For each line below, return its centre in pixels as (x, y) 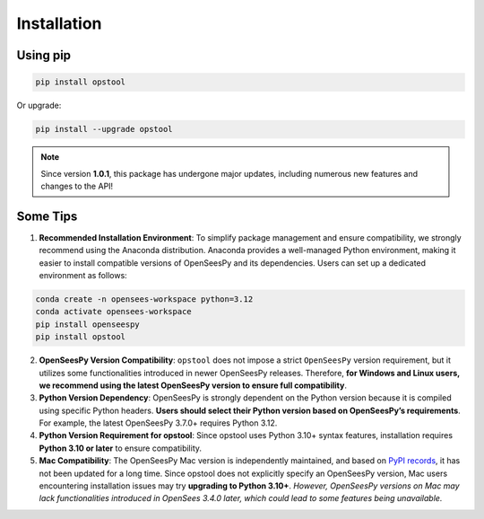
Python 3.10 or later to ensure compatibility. (120, 448)
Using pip (44, 55)
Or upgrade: (39, 106)
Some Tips (47, 216)
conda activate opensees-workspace (113, 312)
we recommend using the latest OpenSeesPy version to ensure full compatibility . (193, 385)
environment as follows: (83, 275)
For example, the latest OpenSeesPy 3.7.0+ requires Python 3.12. (158, 423)
